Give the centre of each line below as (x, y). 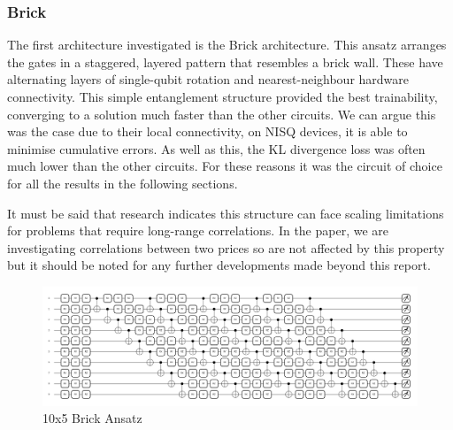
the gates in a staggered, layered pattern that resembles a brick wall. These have (225, 61)
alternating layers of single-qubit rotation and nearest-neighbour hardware (208, 79)
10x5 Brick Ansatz (92, 418)
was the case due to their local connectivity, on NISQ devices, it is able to (207, 131)
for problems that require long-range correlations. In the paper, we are (198, 230)
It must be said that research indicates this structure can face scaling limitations (226, 213)
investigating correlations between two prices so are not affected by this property (226, 247)
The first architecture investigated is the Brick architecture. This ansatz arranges (227, 45)
